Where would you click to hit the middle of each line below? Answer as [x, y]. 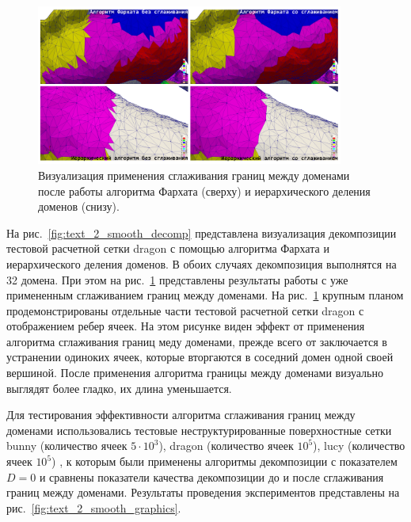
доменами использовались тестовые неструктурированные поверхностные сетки [199, 430]
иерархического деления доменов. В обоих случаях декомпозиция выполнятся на [202, 263]
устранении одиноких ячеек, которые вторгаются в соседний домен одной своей [200, 357]
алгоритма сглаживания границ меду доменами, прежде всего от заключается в [197, 341]
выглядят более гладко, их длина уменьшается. [119, 388]
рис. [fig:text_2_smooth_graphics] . [94, 507]
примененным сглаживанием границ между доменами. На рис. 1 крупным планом [205, 295]
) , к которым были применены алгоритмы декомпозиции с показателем [225, 461]
